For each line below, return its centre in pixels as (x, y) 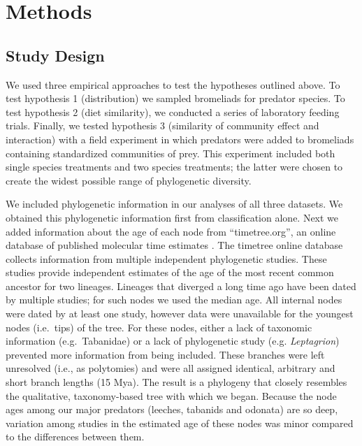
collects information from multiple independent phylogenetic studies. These (166, 258)
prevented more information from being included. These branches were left (165, 354)
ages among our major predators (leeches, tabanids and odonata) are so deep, (172, 409)
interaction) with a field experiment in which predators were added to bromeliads (180, 139)
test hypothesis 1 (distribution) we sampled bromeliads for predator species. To (175, 98)
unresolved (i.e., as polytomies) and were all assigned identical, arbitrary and (171, 368)
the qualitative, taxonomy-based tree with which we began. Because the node (171, 395)
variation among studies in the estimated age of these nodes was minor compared (180, 423)
